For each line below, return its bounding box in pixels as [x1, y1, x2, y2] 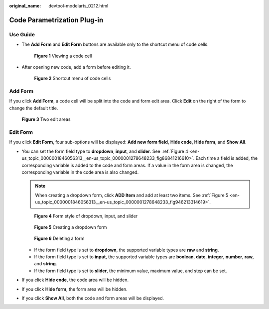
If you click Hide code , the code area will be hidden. [21, 277, 129, 283]
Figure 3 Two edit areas [21, 116, 71, 122]
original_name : [9, 3, 41, 8]
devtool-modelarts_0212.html [48, 3, 109, 8]
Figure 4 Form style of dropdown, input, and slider [34, 213, 138, 219]
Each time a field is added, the [195, 155, 258, 161]
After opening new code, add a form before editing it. [21, 64, 131, 70]
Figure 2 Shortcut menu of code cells [34, 75, 111, 82]
